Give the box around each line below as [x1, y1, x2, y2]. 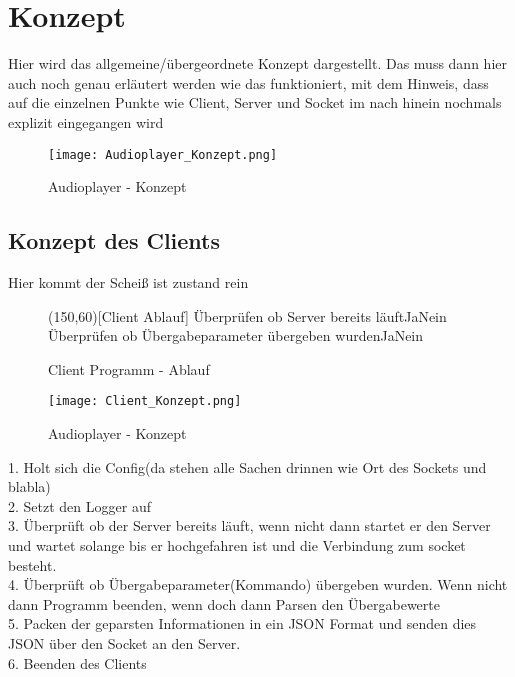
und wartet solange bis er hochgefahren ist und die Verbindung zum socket [8, 534, 466, 555]
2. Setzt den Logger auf [8, 495, 151, 516]
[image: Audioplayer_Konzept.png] [48, 147, 278, 162]
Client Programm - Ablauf [48, 358, 210, 379]
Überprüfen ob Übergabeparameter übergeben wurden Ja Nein [48, 325, 424, 346]
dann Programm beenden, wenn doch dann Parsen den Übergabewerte [8, 593, 440, 614]
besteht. [8, 554, 57, 575]
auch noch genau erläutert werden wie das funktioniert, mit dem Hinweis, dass [8, 72, 489, 93]
